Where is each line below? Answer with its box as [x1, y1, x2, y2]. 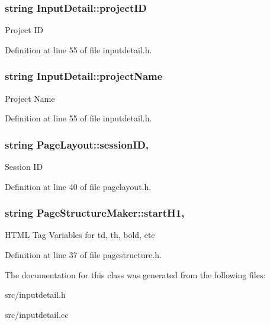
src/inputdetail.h [5, 288, 66, 301]
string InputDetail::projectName [5, 69, 163, 83]
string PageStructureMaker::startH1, [5, 205, 185, 220]
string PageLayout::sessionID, [5, 137, 149, 152]
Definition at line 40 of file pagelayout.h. [5, 180, 152, 192]
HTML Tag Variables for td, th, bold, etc [5, 229, 155, 241]
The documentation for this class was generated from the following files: [5, 268, 266, 281]
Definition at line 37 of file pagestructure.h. [5, 249, 162, 261]
